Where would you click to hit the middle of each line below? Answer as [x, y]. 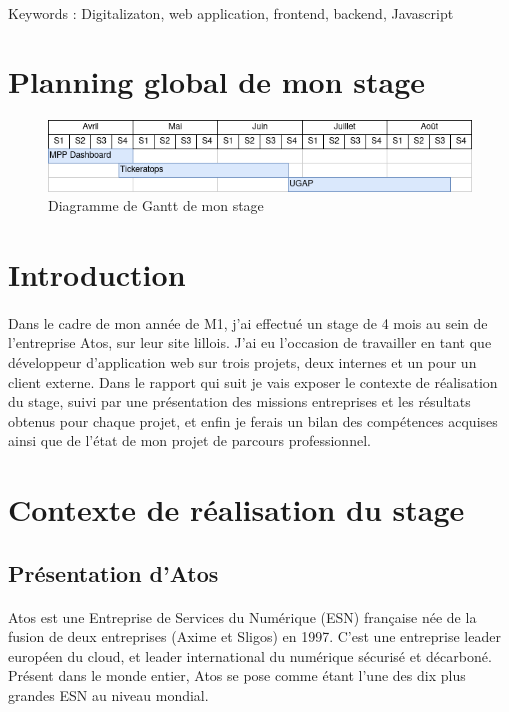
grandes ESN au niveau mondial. [108, 695]
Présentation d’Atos [113, 572]
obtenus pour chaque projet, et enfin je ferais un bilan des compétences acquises [253, 420]
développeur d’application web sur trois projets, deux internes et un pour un [242, 361]
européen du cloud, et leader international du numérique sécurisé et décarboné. [250, 655]
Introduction [97, 273]
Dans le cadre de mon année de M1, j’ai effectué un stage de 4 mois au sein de [248, 322]
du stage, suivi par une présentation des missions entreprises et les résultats [239, 401]
